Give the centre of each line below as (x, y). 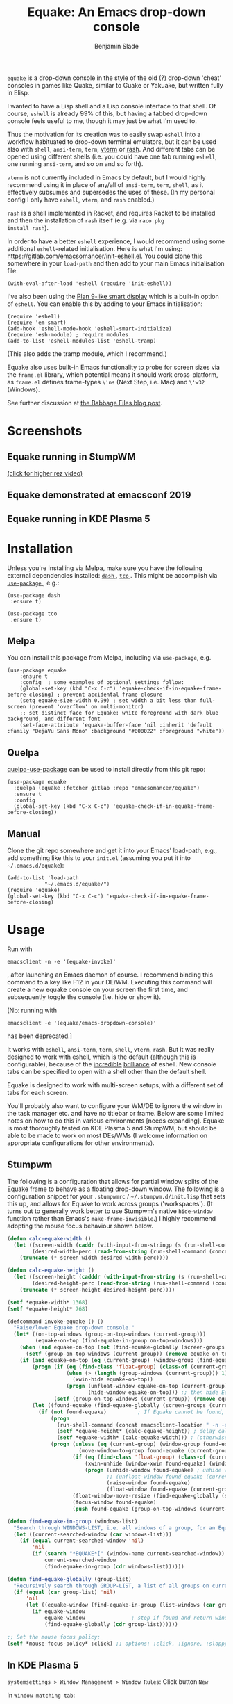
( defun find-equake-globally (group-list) (69, 1579)
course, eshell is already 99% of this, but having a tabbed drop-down (107, 113)
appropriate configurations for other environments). (81, 1143)
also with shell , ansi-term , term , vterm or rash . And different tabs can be (111, 149)
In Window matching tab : (41, 1695)
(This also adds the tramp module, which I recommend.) (87, 354)
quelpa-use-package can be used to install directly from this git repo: (106, 770)
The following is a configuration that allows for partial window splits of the (113, 1181)
